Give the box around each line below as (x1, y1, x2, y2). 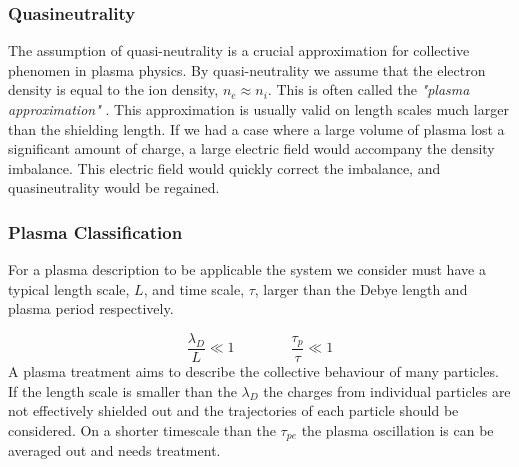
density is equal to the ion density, (8, 79, 219, 100)
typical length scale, (8, 278, 130, 299)
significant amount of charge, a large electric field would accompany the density (8, 138, 495, 159)
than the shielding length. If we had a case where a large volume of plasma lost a (8, 118, 505, 139)
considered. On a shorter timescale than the (8, 419, 276, 440)
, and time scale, (143, 278, 245, 299)
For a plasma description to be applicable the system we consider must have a (8, 259, 486, 280)
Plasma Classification (8, 219, 183, 244)
